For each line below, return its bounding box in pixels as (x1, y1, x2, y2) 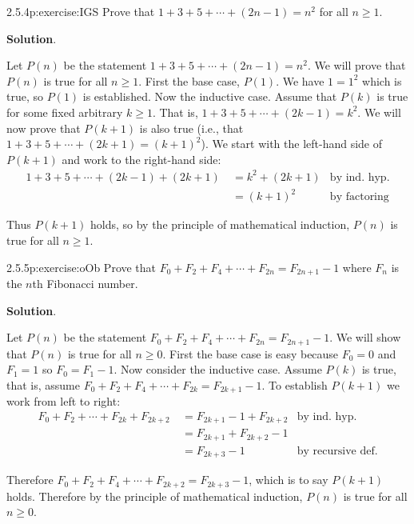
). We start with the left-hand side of (201, 135, 383, 152)
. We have (276, 72, 324, 89)
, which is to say (249, 471, 328, 488)
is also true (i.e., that (139, 119, 244, 136)
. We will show (329, 329, 401, 346)
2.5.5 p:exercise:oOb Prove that (6, 258, 157, 275)
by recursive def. (297, 445, 378, 457)
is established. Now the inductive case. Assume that (82, 88, 337, 105)
